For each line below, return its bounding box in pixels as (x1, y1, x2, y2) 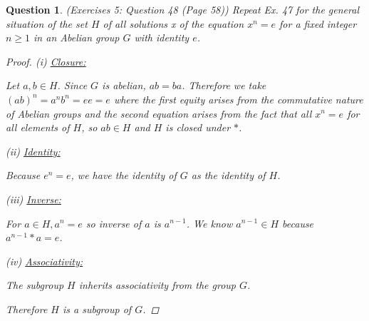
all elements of (6, 120, 70, 135)
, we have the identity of (71, 168, 177, 183)
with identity (134, 30, 189, 45)
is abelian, (102, 78, 146, 93)
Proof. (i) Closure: (6, 53, 86, 68)
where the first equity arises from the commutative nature (113, 91, 363, 106)
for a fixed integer (279, 16, 357, 31)
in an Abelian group (33, 30, 120, 45)
